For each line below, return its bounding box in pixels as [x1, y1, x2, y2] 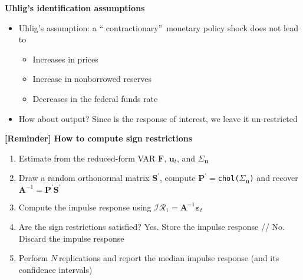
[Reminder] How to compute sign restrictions [5, 132, 193, 144]
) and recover [249, 172, 298, 184]
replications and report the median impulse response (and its [59, 252, 279, 264]
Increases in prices [32, 52, 98, 65]
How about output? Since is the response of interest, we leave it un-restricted [18, 112, 298, 124]
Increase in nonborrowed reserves [32, 73, 152, 85]
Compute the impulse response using [18, 200, 151, 213]
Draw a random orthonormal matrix [18, 172, 150, 184]
